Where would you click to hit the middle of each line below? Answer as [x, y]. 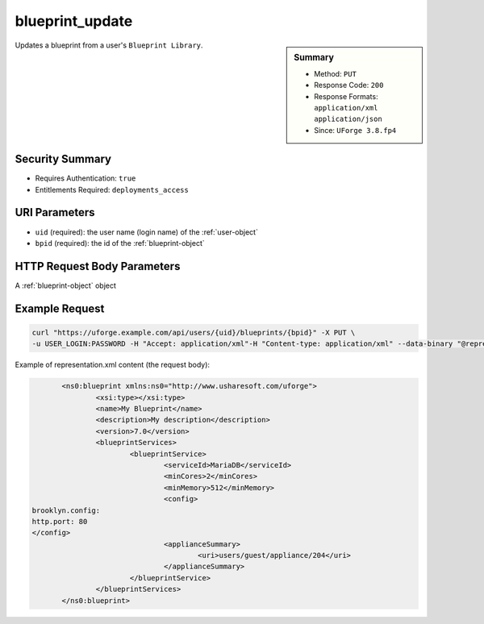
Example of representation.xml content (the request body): [112, 365]
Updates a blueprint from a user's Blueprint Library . [109, 45]
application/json [348, 119]
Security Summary [63, 159]
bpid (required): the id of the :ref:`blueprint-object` [120, 243]
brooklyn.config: [66, 510]
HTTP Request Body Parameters [98, 266]
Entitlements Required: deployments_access [112, 189]
